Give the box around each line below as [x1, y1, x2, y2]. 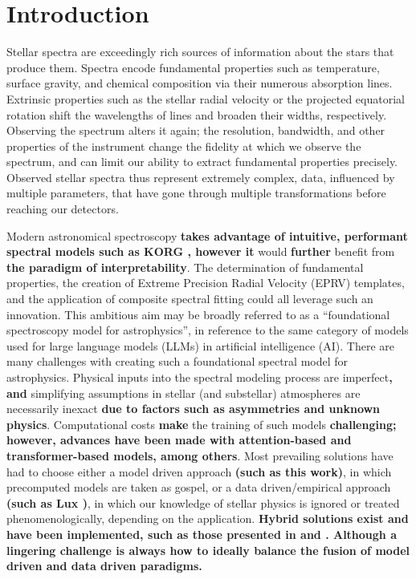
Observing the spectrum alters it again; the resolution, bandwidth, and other [6, 122, 385, 139]
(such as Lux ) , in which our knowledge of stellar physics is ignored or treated [6, 494, 400, 511]
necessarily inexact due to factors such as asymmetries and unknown [6, 400, 381, 417]
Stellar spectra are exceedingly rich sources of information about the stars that [6, 43, 394, 60]
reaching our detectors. [6, 200, 119, 217]
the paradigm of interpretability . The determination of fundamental [6, 258, 364, 275]
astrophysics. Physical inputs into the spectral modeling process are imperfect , [6, 369, 393, 385]
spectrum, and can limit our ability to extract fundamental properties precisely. [6, 153, 398, 170]
